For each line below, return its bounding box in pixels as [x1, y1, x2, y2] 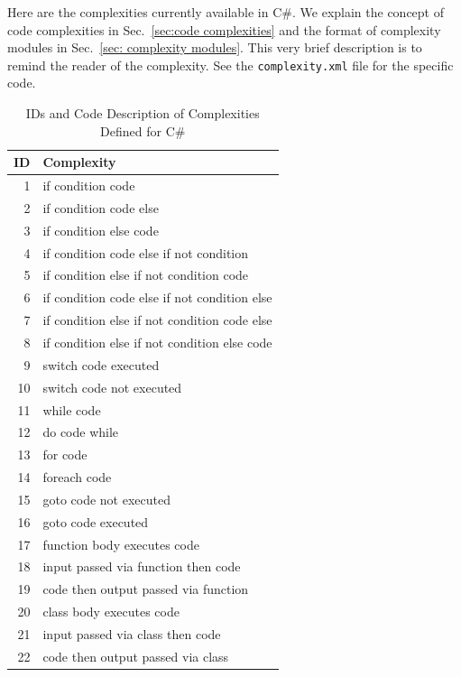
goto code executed [42, 512, 149, 531]
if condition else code [42, 220, 159, 239]
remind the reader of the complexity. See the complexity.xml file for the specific [7, 55, 454, 74]
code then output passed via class [42, 646, 229, 665]
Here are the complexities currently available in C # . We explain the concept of [7, 3, 444, 21]
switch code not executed [42, 377, 182, 396]
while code [42, 400, 101, 419]
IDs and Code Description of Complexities [25, 104, 260, 123]
